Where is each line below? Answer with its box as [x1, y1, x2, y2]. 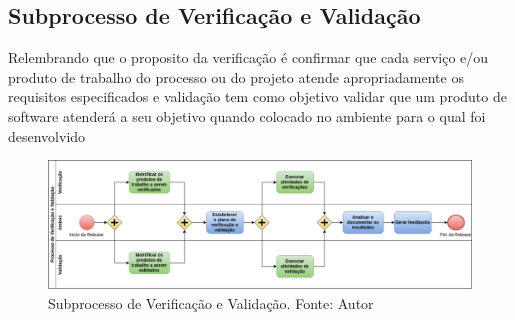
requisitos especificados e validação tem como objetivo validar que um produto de [8, 86, 507, 107]
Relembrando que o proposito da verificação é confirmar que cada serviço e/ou [8, 47, 489, 68]
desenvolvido [8, 125, 86, 146]
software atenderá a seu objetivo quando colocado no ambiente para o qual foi [8, 105, 486, 126]
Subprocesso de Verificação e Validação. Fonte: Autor [48, 292, 374, 313]
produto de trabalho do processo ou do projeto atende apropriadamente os [8, 66, 464, 87]
